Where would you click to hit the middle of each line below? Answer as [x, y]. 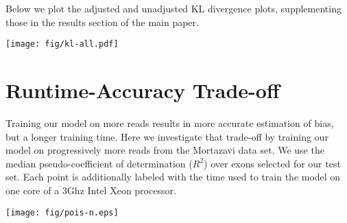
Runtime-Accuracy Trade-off [143, 90]
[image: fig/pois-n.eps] [62, 212]
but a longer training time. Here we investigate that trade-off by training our [167, 136]
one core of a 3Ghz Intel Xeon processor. [91, 190]
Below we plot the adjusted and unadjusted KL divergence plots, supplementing [173, 8]
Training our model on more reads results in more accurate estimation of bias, [170, 122]
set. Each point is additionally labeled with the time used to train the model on [173, 177]
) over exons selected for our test [272, 163]
